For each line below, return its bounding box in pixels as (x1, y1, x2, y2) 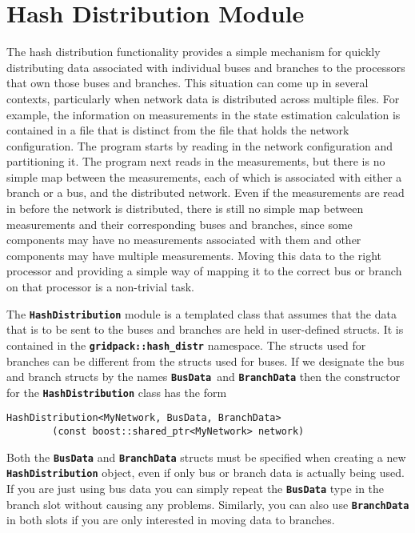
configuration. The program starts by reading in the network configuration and (6, 137, 393, 154)
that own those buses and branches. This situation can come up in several (6, 74, 369, 91)
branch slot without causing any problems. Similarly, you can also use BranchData (6, 495, 409, 512)
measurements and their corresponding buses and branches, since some (6, 215, 353, 232)
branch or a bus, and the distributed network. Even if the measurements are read (6, 184, 405, 201)
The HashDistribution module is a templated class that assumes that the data (6, 305, 397, 322)
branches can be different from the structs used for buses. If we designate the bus (6, 352, 405, 369)
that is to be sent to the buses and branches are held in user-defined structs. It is (6, 321, 404, 338)
